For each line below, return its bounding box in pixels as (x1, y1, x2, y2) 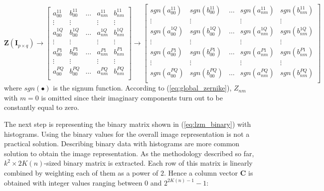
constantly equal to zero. (4, 102, 79, 112)
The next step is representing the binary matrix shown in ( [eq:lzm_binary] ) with (4, 119, 251, 129)
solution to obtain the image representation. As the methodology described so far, (4, 148, 254, 158)
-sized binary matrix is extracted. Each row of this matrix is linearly (44, 158, 253, 168)
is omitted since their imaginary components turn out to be (41, 92, 223, 102)
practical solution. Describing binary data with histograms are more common (4, 138, 240, 149)
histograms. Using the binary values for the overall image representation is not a (4, 128, 250, 139)
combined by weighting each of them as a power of (4, 168, 159, 178)
